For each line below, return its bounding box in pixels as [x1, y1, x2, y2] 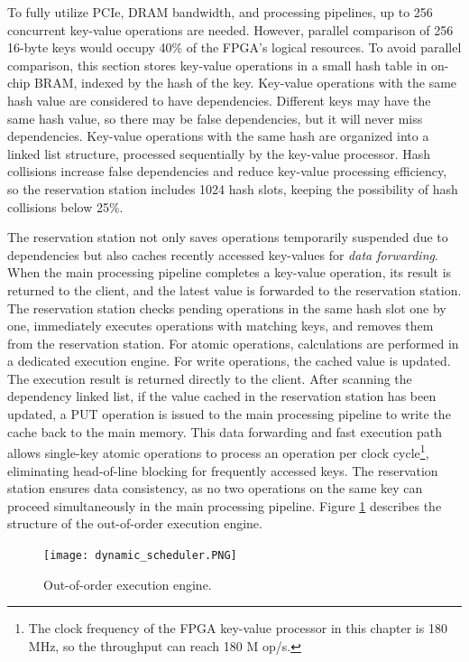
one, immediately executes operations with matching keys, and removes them [7, 316, 434, 335]
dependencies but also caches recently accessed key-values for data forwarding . [7, 245, 438, 264]
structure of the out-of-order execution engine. [7, 514, 262, 533]
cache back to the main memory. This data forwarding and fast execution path [7, 422, 443, 441]
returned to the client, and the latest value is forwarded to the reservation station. [7, 280, 462, 299]
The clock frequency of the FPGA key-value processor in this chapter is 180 [28, 619, 447, 638]
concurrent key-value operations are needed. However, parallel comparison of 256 [7, 20, 454, 39]
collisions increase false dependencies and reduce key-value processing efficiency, [7, 162, 447, 181]
